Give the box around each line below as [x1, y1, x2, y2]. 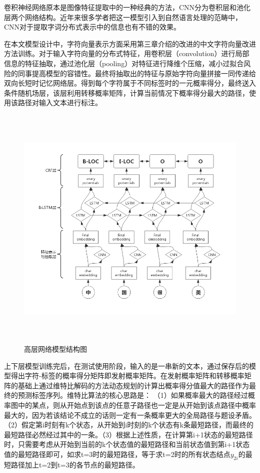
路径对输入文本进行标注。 [17, 97, 102, 108]
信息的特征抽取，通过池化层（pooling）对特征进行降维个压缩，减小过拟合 [4, 58, 244, 68]
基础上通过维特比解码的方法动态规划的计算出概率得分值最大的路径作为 [17, 380, 249, 390]
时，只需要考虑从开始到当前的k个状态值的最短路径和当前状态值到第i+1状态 [4, 439, 250, 449]
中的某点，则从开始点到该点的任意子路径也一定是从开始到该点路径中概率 [17, 400, 256, 410]
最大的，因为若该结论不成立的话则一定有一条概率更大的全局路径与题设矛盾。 [4, 409, 256, 420]
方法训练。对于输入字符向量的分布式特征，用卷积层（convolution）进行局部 [4, 48, 249, 59]
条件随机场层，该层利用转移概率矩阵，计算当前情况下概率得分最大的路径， [4, 87, 249, 98]
